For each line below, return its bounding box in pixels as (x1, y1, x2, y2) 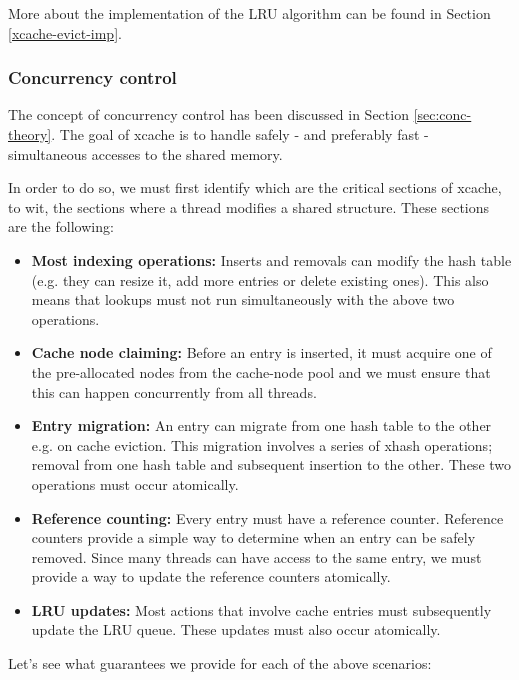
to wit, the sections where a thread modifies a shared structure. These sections (8, 196, 490, 217)
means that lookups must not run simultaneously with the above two (31, 289, 455, 310)
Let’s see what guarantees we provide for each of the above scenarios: (8, 653, 432, 674)
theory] (8, 124, 52, 144)
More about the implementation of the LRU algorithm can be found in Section (8, 3, 491, 23)
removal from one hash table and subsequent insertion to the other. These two (31, 454, 512, 475)
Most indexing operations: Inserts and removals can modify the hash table (31, 249, 512, 270)
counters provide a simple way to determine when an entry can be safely (31, 527, 476, 548)
